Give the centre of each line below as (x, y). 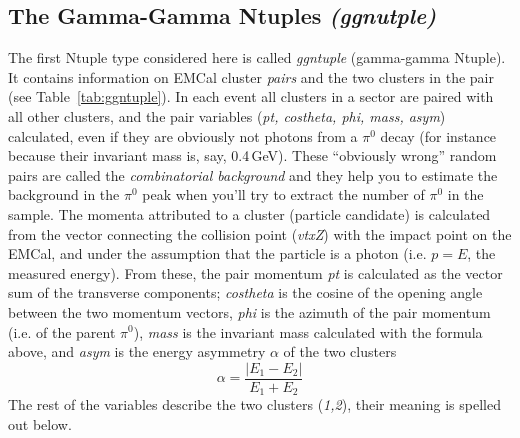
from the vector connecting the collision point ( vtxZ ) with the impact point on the (260, 233)
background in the (64, 194)
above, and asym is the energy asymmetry (137, 351)
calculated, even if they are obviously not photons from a (183, 135)
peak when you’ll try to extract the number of (283, 194)
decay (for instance (438, 135)
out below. (40, 423)
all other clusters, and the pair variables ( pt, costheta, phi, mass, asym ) (227, 115)
